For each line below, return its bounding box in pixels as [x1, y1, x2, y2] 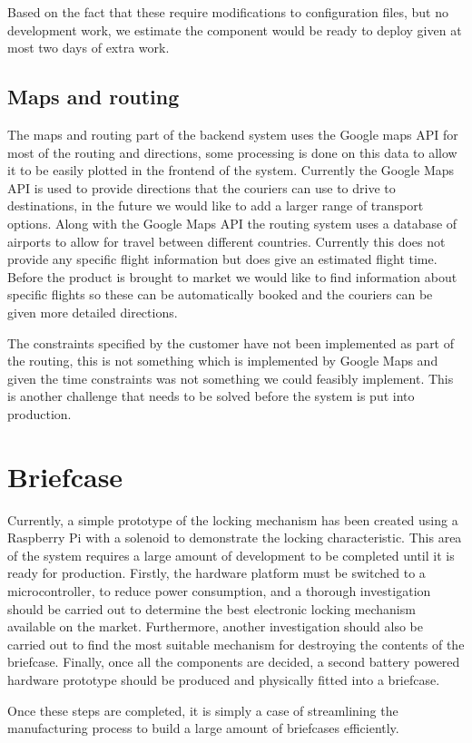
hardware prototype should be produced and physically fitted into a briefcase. [7, 670, 440, 689]
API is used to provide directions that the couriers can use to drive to [7, 178, 396, 197]
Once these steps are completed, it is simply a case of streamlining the [7, 700, 398, 719]
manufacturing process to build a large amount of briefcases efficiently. [7, 719, 399, 738]
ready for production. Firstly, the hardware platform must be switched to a [7, 563, 426, 582]
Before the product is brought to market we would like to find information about [7, 267, 457, 286]
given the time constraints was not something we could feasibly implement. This [7, 368, 454, 387]
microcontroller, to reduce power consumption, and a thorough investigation [7, 581, 431, 600]
